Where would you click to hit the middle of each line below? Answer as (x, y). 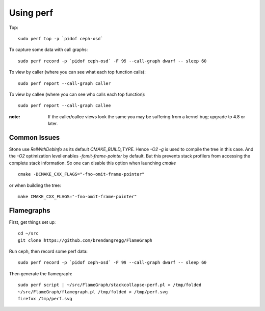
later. (53, 124)
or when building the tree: (35, 185)
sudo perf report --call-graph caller (65, 83)
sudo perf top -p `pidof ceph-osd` (61, 39)
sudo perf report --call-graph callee (65, 106)
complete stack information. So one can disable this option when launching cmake (93, 163)
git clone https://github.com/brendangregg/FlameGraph (85, 240)
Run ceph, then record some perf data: (48, 251)
